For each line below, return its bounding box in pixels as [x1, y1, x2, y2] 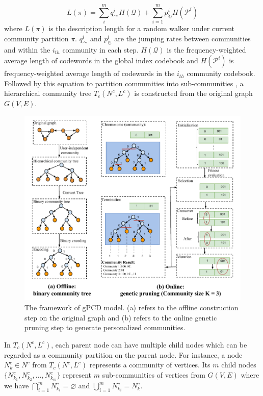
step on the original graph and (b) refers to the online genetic [24, 312, 217, 323]
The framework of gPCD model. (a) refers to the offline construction [24, 302, 239, 313]
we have [4, 380, 29, 391]
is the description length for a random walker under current [48, 23, 234, 34]
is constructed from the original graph [134, 88, 253, 98]
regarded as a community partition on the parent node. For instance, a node [4, 349, 243, 360]
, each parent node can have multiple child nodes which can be [51, 339, 247, 350]
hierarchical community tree [4, 88, 92, 98]
